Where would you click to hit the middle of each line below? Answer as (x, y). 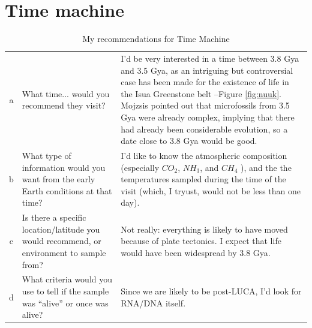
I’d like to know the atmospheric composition (204, 155)
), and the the (266, 167)
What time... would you (66, 93)
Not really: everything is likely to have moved (204, 229)
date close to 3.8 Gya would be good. (189, 141)
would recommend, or (61, 241)
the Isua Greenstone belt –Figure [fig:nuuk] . (201, 93)
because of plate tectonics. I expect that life (201, 241)
